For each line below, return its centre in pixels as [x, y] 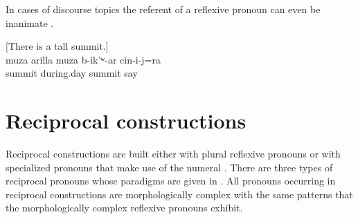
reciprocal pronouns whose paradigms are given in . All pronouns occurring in [171, 181]
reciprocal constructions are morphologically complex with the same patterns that [179, 194]
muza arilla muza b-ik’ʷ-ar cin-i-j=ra [83, 59]
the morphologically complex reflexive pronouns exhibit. [124, 208]
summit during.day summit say [72, 73]
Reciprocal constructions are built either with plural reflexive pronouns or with [173, 154]
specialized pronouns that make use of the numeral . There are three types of [169, 167]
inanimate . [30, 22]
